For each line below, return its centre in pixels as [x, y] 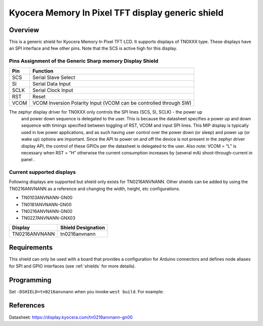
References [27, 305]
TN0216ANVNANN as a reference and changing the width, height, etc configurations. [94, 189]
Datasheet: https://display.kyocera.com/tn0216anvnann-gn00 [71, 317]
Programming [30, 280]
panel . [28, 160]
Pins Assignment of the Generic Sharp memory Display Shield [84, 61]
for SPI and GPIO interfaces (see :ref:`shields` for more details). [72, 266]
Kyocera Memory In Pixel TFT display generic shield [116, 13]
